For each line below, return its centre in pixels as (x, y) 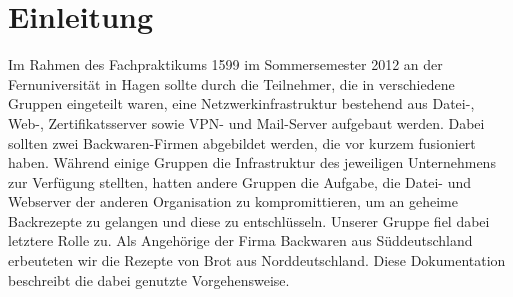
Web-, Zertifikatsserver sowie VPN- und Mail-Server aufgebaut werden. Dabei (246, 122)
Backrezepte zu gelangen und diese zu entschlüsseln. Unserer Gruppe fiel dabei (249, 220)
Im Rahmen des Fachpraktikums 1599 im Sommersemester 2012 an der (225, 64)
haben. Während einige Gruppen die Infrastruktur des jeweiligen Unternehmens (252, 162)
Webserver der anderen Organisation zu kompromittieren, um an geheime (233, 201)
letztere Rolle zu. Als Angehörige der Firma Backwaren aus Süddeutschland (240, 240)
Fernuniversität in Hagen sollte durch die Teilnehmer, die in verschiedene (231, 83)
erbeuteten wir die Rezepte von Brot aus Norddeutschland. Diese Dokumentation (257, 260)
